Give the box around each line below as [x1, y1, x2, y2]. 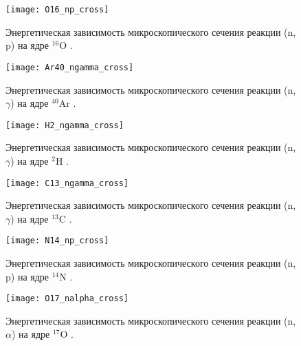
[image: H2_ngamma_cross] [5, 120, 124, 130]
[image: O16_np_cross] [5, 5, 109, 14]
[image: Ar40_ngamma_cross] [5, 62, 134, 72]
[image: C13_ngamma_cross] [5, 178, 129, 188]
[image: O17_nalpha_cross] [5, 294, 129, 304]
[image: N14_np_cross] [5, 236, 109, 246]
